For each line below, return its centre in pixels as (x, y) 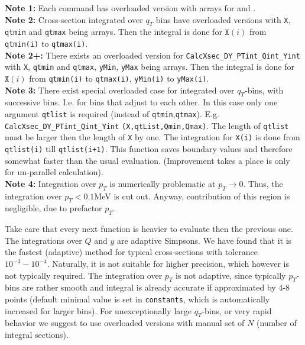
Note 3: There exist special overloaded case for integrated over (120, 90)
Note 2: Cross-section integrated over (74, 19)
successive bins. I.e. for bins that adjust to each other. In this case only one (141, 102)
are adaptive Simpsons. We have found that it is (205, 240)
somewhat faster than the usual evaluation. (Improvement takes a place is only (147, 160)
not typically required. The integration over (84, 275)
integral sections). (37, 335)
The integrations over (43, 240)
